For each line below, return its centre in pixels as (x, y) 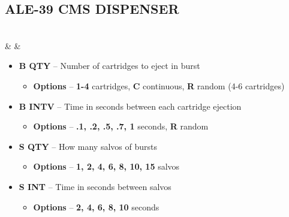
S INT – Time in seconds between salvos (95, 186)
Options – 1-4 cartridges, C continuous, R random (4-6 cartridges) (159, 85)
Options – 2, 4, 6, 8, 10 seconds (96, 207)
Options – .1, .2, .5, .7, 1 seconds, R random (121, 126)
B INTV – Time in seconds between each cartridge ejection (130, 106)
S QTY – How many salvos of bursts (88, 146)
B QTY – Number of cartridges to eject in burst (109, 66)
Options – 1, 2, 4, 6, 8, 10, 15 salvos (106, 166)
